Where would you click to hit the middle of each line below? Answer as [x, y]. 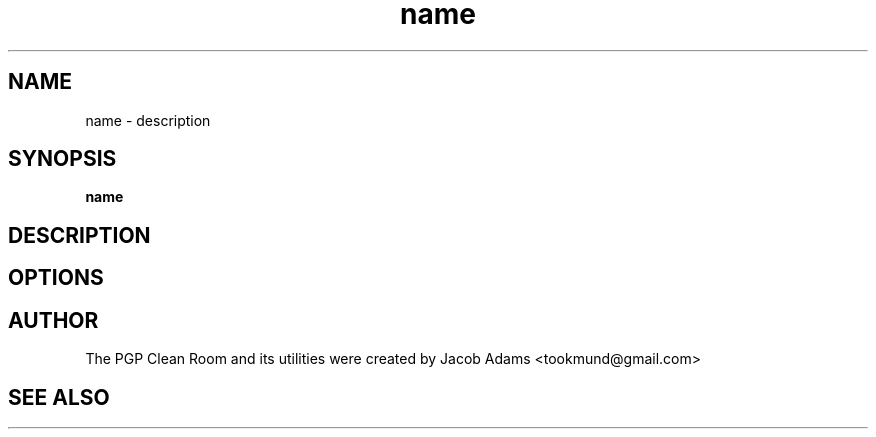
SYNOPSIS [62, 159]
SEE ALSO [59, 397]
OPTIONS [56, 278]
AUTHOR [53, 320]
